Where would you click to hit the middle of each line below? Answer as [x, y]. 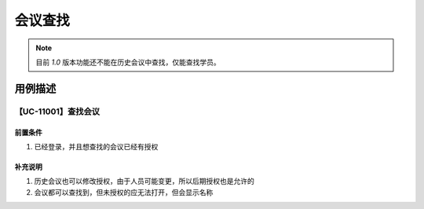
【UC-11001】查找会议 [57, 112]
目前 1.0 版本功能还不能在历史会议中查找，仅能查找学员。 [128, 62]
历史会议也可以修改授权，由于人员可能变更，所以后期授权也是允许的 [144, 181]
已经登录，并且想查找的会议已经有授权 [96, 146]
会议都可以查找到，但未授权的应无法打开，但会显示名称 [124, 192]
